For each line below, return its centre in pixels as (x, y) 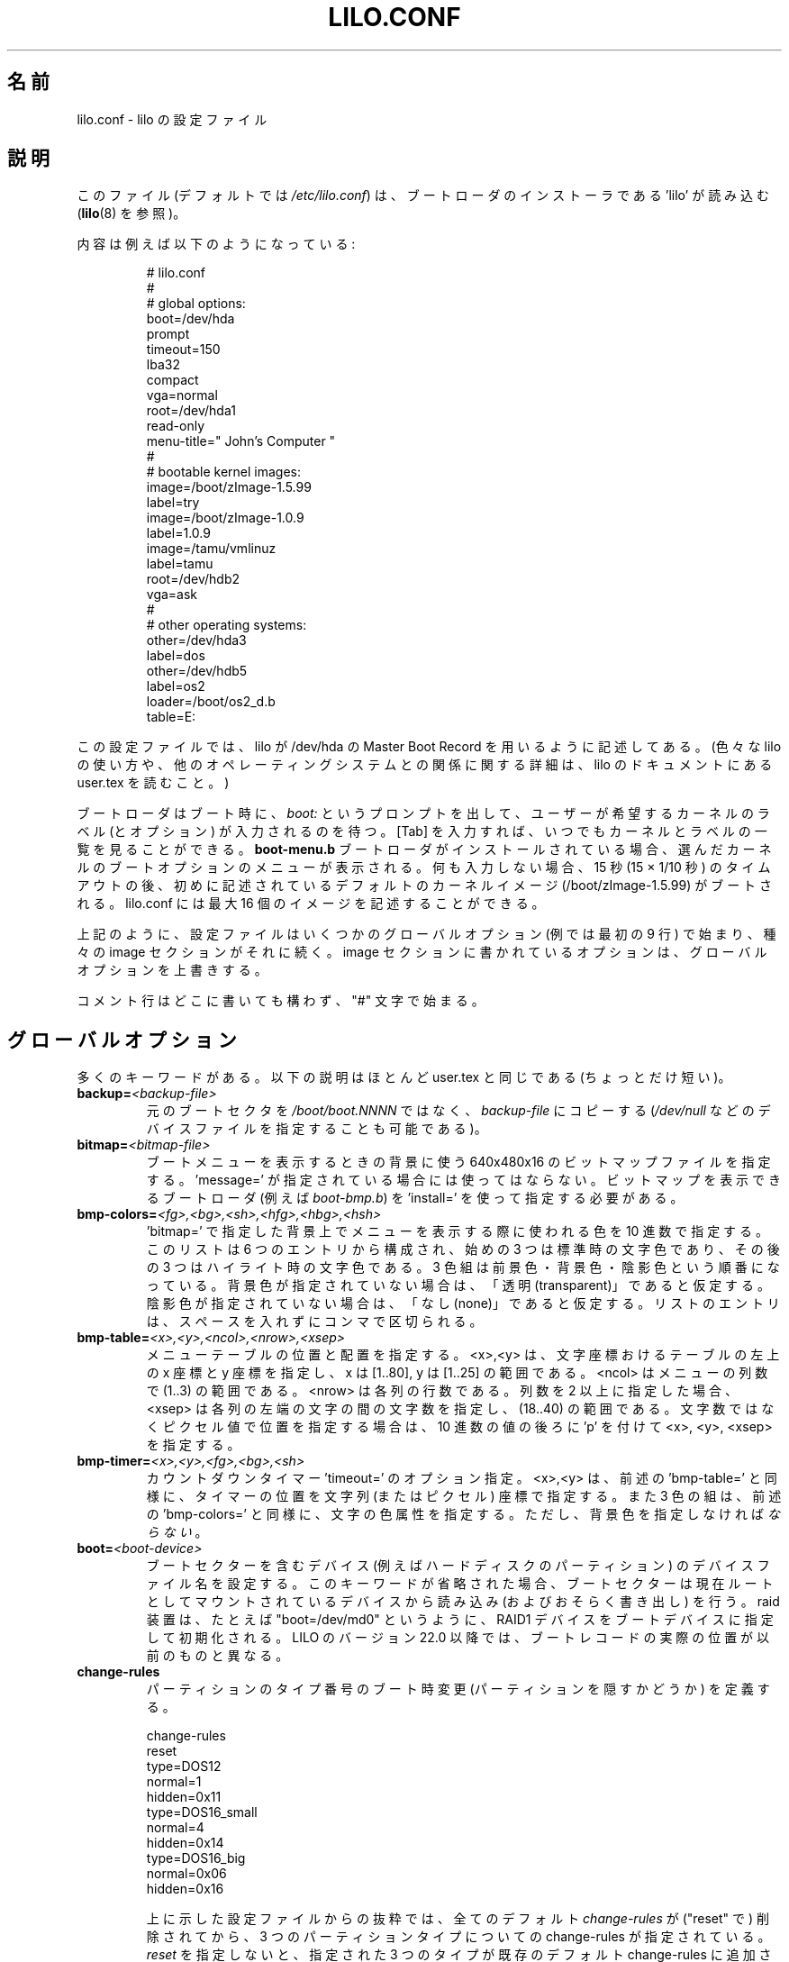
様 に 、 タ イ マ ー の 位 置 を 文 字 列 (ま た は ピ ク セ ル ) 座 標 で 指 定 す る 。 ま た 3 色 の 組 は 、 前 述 (464, 1496)
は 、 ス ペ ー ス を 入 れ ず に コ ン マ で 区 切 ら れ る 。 (314, 1322)
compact (172, 380)
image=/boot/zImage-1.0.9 (225, 518)
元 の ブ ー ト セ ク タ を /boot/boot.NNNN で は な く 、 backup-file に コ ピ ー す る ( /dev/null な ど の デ (458, 1111)
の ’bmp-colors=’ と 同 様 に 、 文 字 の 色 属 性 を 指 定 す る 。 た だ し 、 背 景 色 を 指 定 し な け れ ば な (463, 1514)
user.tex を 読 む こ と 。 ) (153, 783)
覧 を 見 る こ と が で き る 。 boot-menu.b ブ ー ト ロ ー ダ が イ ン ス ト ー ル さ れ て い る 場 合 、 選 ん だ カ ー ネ (424, 849)
